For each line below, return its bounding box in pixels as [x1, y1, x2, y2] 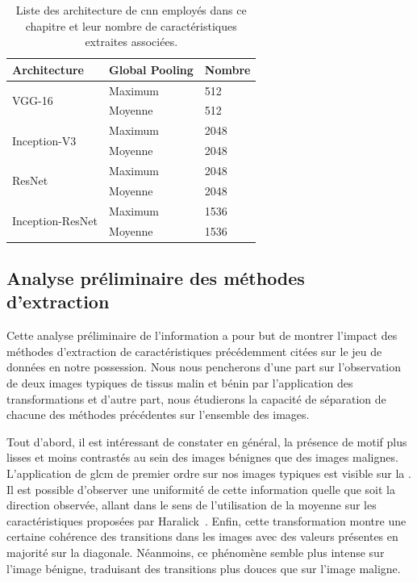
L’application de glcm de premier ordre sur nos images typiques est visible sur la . [6, 464, 411, 481]
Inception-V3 [12, 132, 77, 149]
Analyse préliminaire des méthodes [6, 266, 305, 291]
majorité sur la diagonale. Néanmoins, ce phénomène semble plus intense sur [6, 543, 385, 560]
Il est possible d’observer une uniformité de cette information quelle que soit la [6, 480, 395, 497]
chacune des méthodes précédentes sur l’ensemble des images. [6, 406, 310, 423]
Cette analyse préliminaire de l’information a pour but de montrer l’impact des [6, 327, 398, 344]
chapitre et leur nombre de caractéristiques [25, 17, 237, 34]
